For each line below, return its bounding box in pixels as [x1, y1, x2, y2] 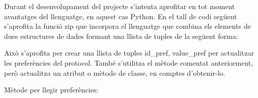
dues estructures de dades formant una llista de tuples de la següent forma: [4, 30, 238, 41]
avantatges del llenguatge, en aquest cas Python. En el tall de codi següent [4, 11, 237, 21]
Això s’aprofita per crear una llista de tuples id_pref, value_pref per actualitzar [4, 47, 254, 58]
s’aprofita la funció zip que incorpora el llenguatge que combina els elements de [4, 21, 251, 31]
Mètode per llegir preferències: [4, 84, 99, 95]
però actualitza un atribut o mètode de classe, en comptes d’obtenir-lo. [4, 67, 225, 78]
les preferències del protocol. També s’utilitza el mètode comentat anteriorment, [4, 57, 253, 68]
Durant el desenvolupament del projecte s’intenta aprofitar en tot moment [4, 1, 235, 11]
